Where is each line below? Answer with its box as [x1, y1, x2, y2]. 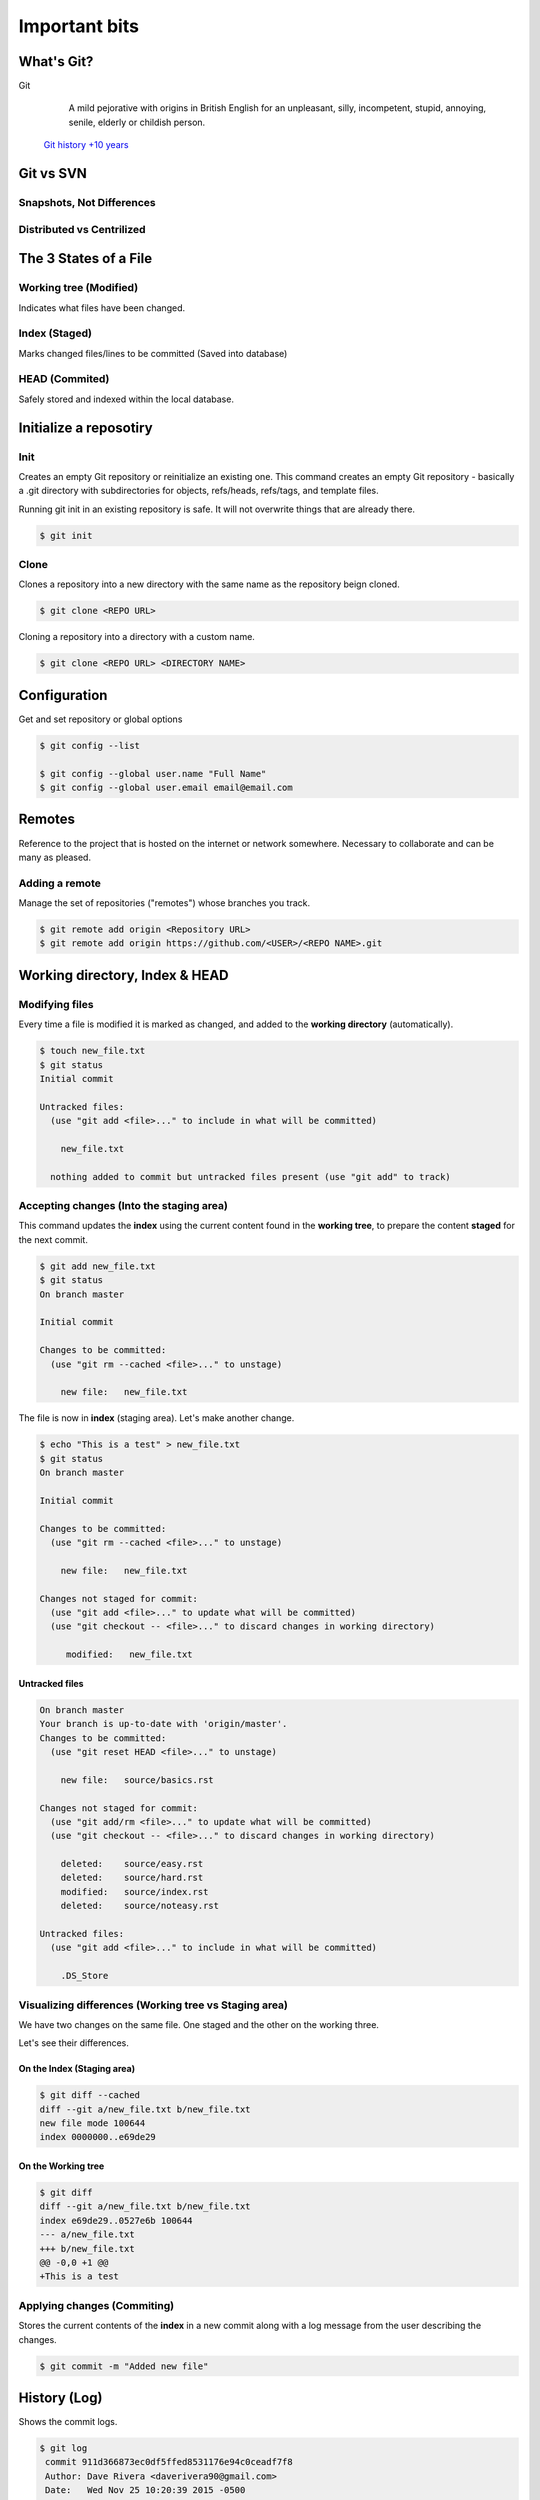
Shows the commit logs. [18, 2416, 118, 2427]
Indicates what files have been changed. [18, 301, 185, 314]
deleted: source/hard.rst [60, 1872, 204, 1884]
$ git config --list [39, 740, 140, 751]
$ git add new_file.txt [39, 1260, 157, 1272]
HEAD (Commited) [18, 372, 110, 386]
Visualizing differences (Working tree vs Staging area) [18, 1998, 289, 2012]
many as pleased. [18, 851, 92, 863]
